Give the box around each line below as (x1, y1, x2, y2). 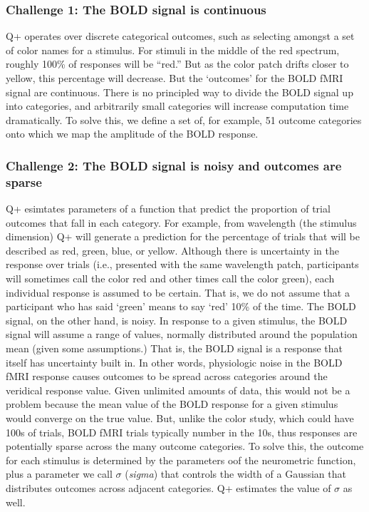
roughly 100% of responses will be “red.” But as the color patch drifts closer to (6, 56, 349, 71)
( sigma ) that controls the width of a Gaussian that (125, 466, 346, 481)
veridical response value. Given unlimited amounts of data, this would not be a (6, 382, 350, 397)
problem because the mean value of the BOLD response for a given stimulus (6, 396, 338, 411)
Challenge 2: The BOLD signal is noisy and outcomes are (6, 156, 342, 174)
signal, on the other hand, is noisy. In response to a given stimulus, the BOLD (6, 312, 348, 327)
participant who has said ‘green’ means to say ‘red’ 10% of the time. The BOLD (6, 299, 356, 314)
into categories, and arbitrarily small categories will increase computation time (6, 98, 349, 113)
